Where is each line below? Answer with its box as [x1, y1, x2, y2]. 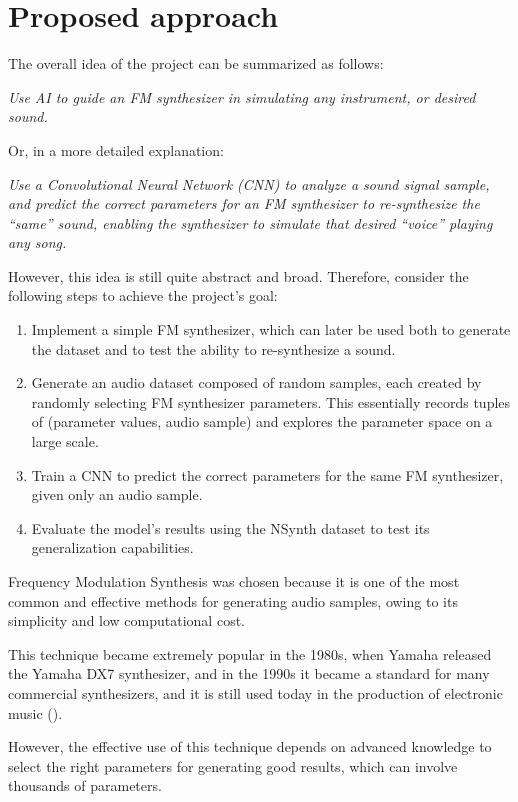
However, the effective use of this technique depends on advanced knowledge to [8, 736, 492, 757]
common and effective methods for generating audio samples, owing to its [8, 590, 458, 611]
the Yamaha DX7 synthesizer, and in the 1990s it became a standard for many [8, 663, 490, 684]
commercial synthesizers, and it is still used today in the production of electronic [8, 682, 503, 703]
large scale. [31, 431, 99, 452]
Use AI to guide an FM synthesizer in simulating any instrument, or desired [8, 86, 476, 107]
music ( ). [8, 702, 63, 723]
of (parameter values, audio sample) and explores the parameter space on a [31, 411, 493, 432]
